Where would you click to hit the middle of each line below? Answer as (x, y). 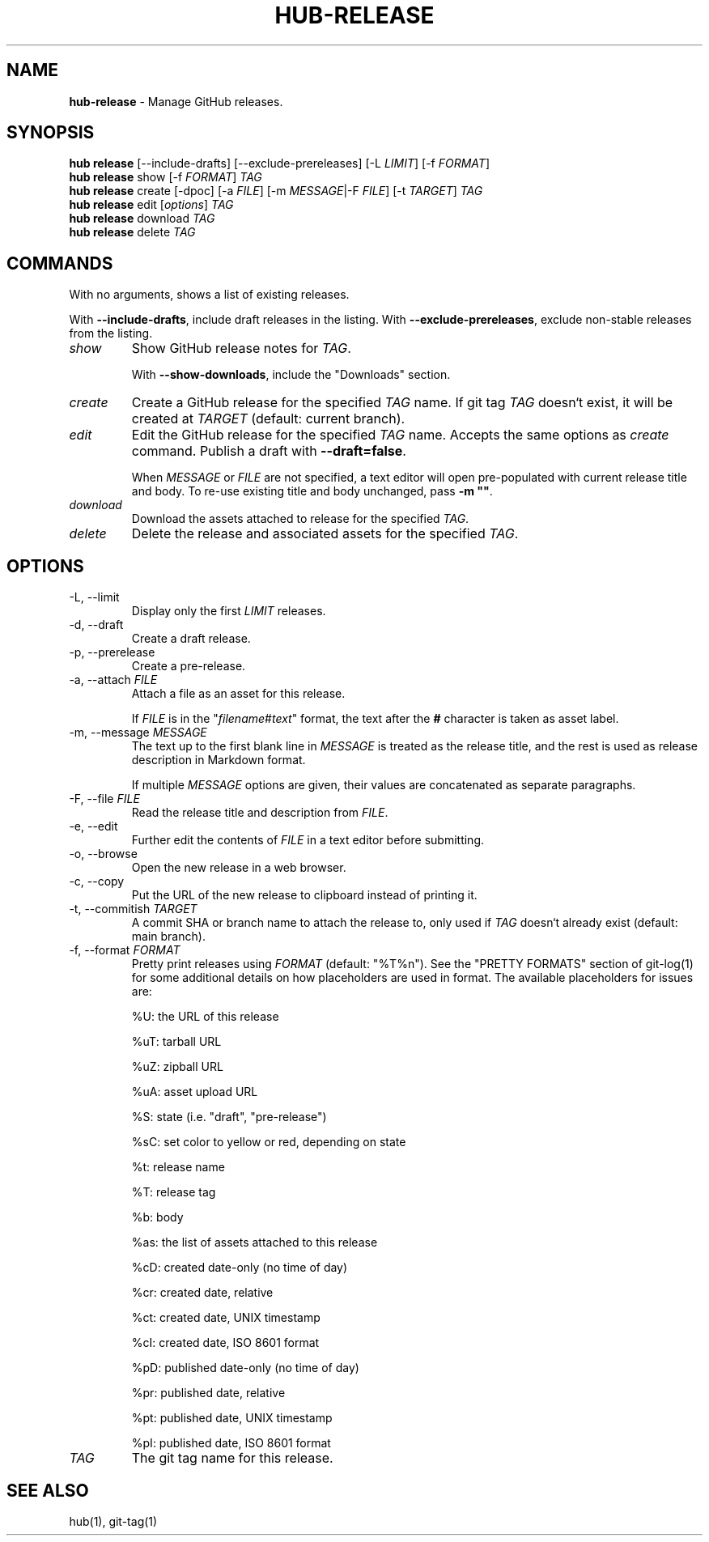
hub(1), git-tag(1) (113, 1521)
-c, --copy (97, 881)
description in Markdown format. (219, 760)
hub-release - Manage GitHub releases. (176, 101)
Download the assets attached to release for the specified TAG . (300, 519)
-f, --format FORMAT (125, 950)
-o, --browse (103, 854)
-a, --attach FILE (113, 680)
